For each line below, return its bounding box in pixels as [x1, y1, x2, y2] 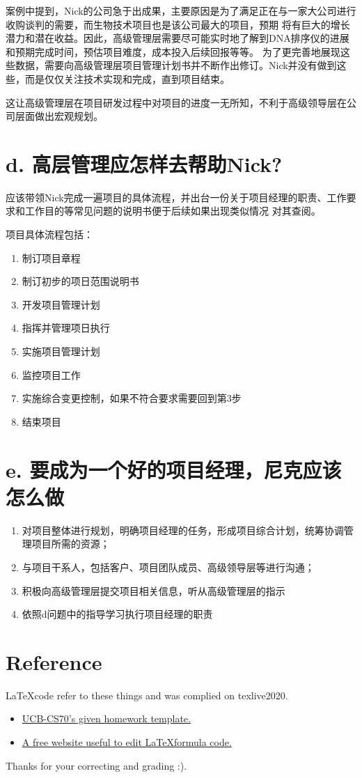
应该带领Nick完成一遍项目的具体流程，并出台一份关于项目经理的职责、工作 [6, 189, 347, 204]
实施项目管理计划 [22, 344, 100, 359]
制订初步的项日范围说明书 [22, 274, 139, 288]
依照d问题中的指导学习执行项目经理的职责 [22, 607, 213, 621]
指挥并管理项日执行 [22, 320, 110, 335]
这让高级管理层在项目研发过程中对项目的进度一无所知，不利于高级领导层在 [6, 95, 347, 109]
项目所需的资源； [31, 536, 110, 551]
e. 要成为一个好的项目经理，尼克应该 [6, 455, 342, 483]
